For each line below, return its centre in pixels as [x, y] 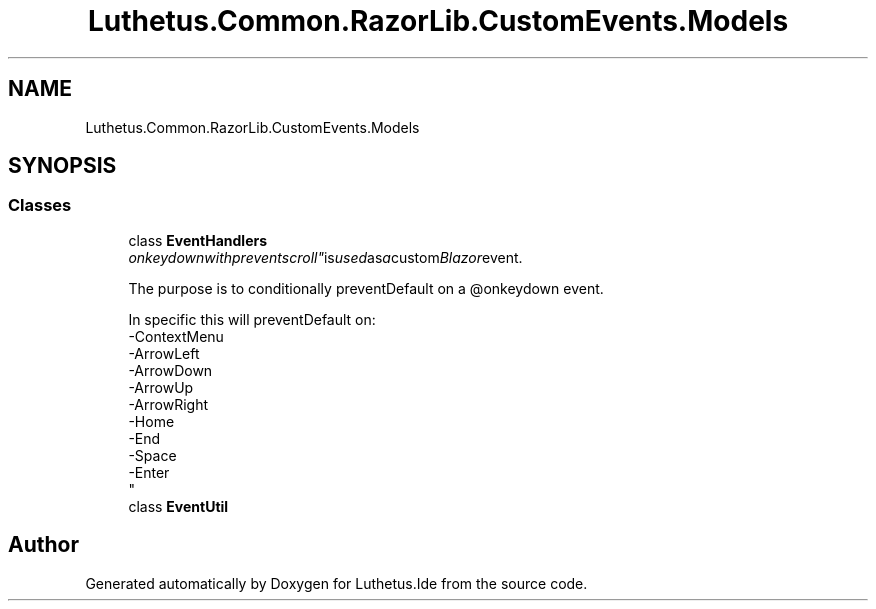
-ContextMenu [176, 336]
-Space [152, 455]
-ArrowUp [161, 387]
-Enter [149, 472]
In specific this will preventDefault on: [252, 319]
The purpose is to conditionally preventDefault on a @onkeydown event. [366, 288]
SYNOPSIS [62, 166]
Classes [40, 205]
